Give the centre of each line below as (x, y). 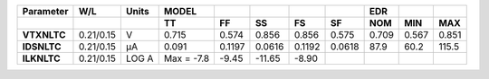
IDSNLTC (42, 47)
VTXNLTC (44, 35)
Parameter (45, 11)
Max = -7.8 (187, 58)
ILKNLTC (41, 58)
